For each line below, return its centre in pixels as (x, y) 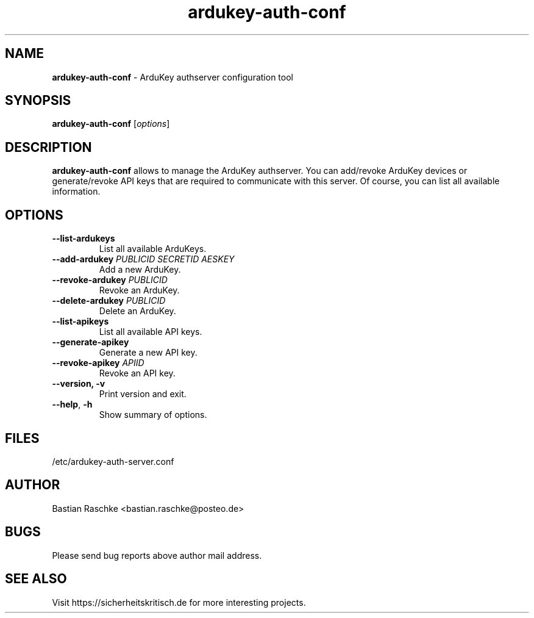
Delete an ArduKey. (137, 311)
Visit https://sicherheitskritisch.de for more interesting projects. (179, 602)
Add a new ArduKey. (140, 270)
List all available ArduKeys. (153, 249)
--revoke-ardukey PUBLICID (110, 280)
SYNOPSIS (38, 101)
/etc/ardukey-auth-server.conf (113, 461)
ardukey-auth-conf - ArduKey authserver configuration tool (173, 77)
